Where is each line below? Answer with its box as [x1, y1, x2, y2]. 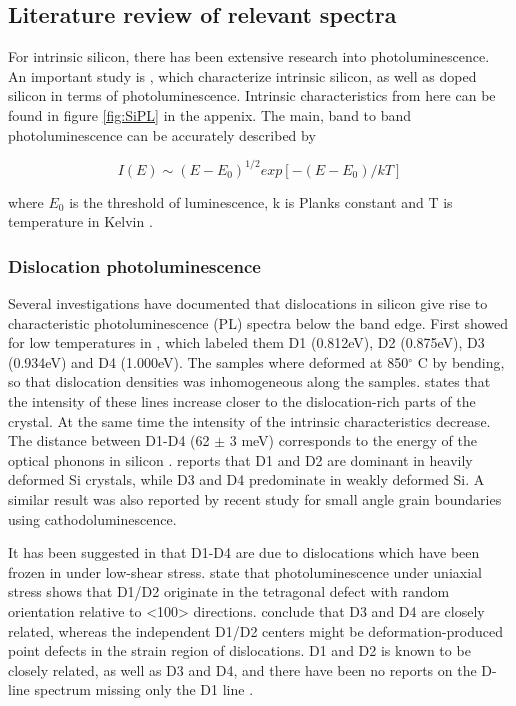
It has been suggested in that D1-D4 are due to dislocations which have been [8, 542, 480, 563]
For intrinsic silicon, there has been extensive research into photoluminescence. [8, 46, 490, 67]
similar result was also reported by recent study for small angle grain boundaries [8, 489, 502, 510]
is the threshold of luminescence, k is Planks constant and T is [69, 191, 453, 212]
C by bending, [417, 351, 505, 372]
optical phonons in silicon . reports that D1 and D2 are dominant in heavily [8, 449, 473, 470]
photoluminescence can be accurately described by [8, 124, 316, 145]
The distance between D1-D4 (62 [8, 430, 210, 451]
